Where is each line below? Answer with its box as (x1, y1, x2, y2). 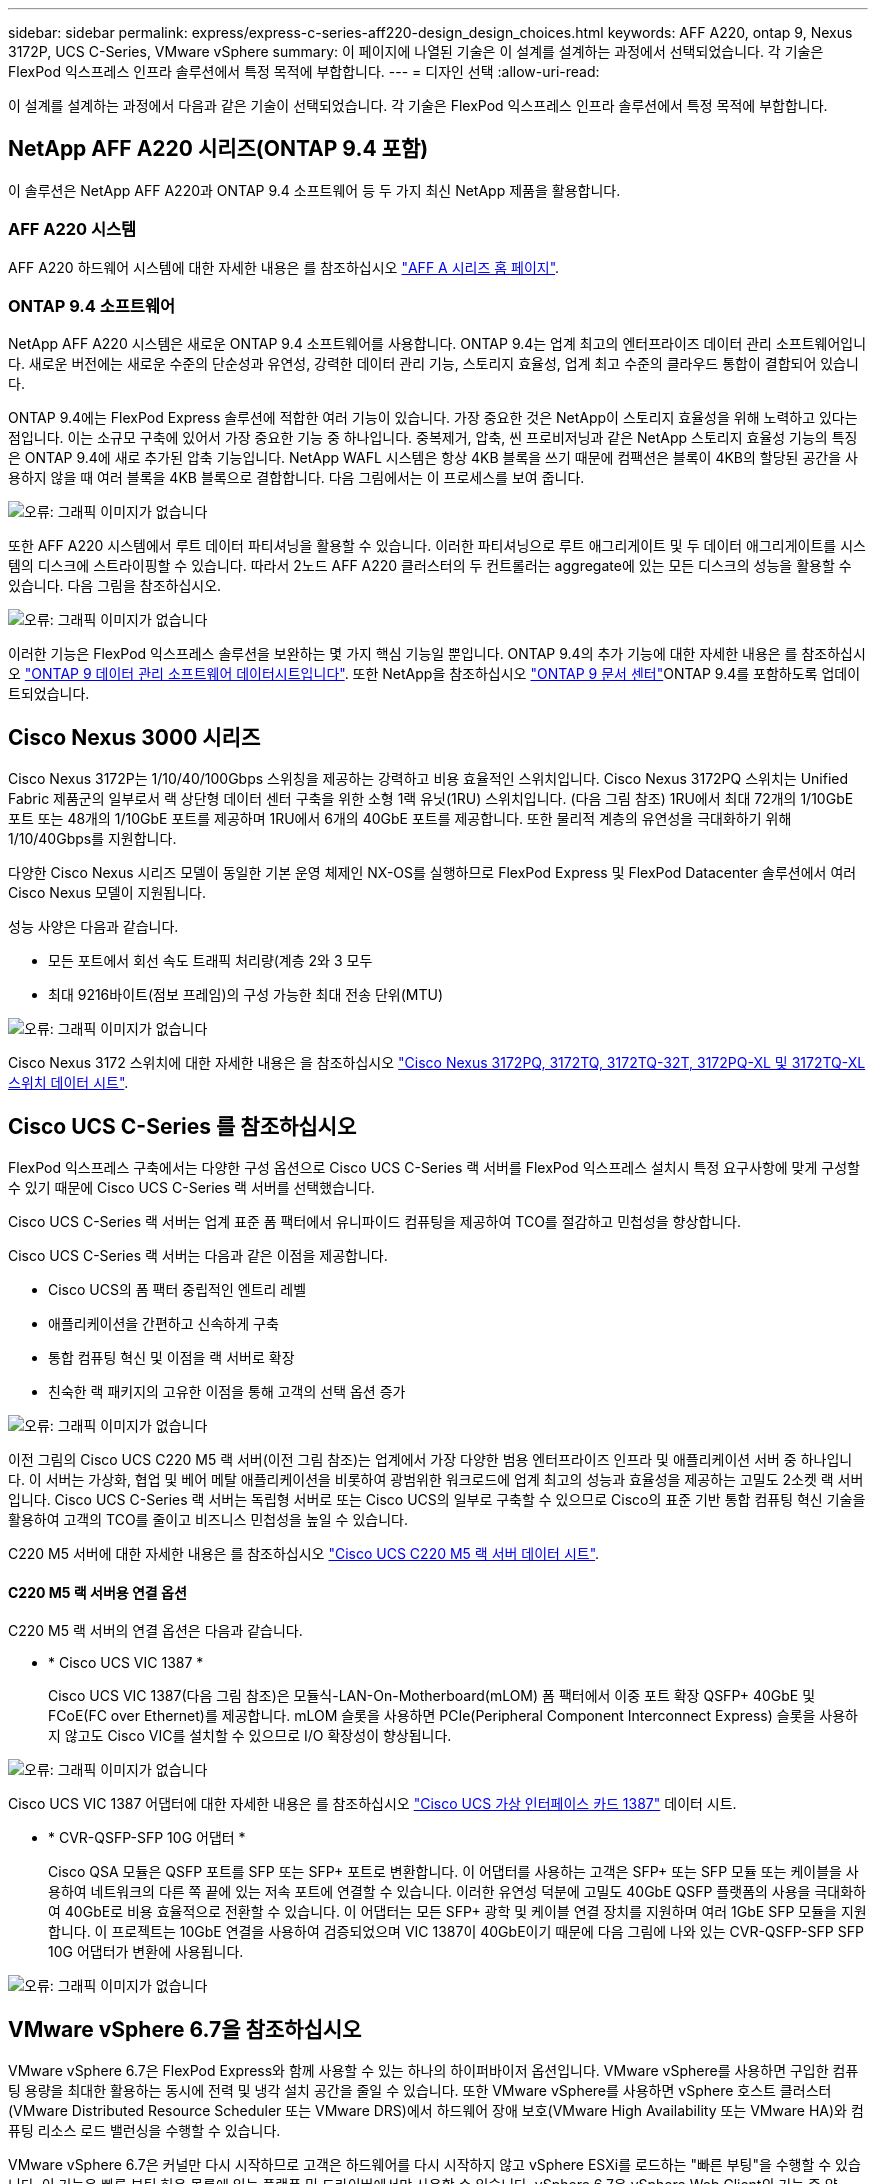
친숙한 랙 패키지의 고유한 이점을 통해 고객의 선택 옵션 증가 (48, 1383, 406, 1401)
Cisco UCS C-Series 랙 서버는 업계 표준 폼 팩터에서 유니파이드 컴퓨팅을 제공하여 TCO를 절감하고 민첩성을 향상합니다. (8, 1213, 742, 1231)
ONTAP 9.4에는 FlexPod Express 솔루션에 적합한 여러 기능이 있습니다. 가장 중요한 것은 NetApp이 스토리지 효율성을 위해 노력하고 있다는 (8, 409, 858, 427)
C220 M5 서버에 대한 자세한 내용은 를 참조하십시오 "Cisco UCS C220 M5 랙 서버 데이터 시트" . (8, 1545, 600, 1563)
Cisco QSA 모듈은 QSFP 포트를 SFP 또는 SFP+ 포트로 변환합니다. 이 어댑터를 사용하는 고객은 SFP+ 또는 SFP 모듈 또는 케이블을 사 (48, 1863, 859, 1881)
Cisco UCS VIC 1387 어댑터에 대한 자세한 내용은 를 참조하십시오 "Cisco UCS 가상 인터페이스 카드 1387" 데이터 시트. (8, 1795, 737, 1813)
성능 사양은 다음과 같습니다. (8, 918, 179, 936)
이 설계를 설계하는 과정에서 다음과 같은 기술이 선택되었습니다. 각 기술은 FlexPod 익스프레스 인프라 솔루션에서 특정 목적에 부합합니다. (8, 97, 828, 114)
